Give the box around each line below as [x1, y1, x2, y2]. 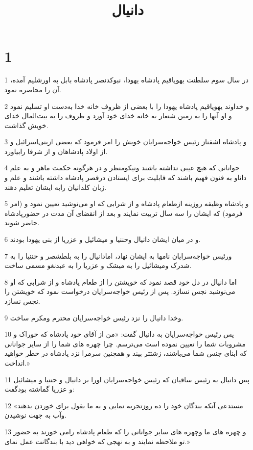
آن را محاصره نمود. [4, 84, 61, 94]
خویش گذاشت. [4, 120, 48, 130]
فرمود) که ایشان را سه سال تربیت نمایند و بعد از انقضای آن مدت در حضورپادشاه [4, 208, 243, 218]
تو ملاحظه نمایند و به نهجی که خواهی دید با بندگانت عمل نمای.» [4, 436, 190, 446]
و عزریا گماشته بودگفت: [4, 384, 74, 394]
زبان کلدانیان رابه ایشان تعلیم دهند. [4, 182, 107, 192]
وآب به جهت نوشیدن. [4, 410, 67, 420]
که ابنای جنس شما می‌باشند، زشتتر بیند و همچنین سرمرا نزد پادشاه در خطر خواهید [4, 348, 247, 358]
